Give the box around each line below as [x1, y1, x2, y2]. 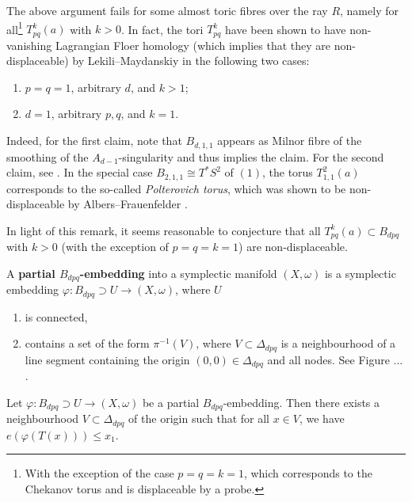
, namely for [340, 2, 399, 18]
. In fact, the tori [120, 21, 204, 37]
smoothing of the [6, 148, 89, 165]
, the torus [261, 164, 313, 181]
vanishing [6, 36, 52, 53]
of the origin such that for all [128, 410, 270, 427]
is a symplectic [324, 264, 396, 281]
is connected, [25, 308, 88, 325]
